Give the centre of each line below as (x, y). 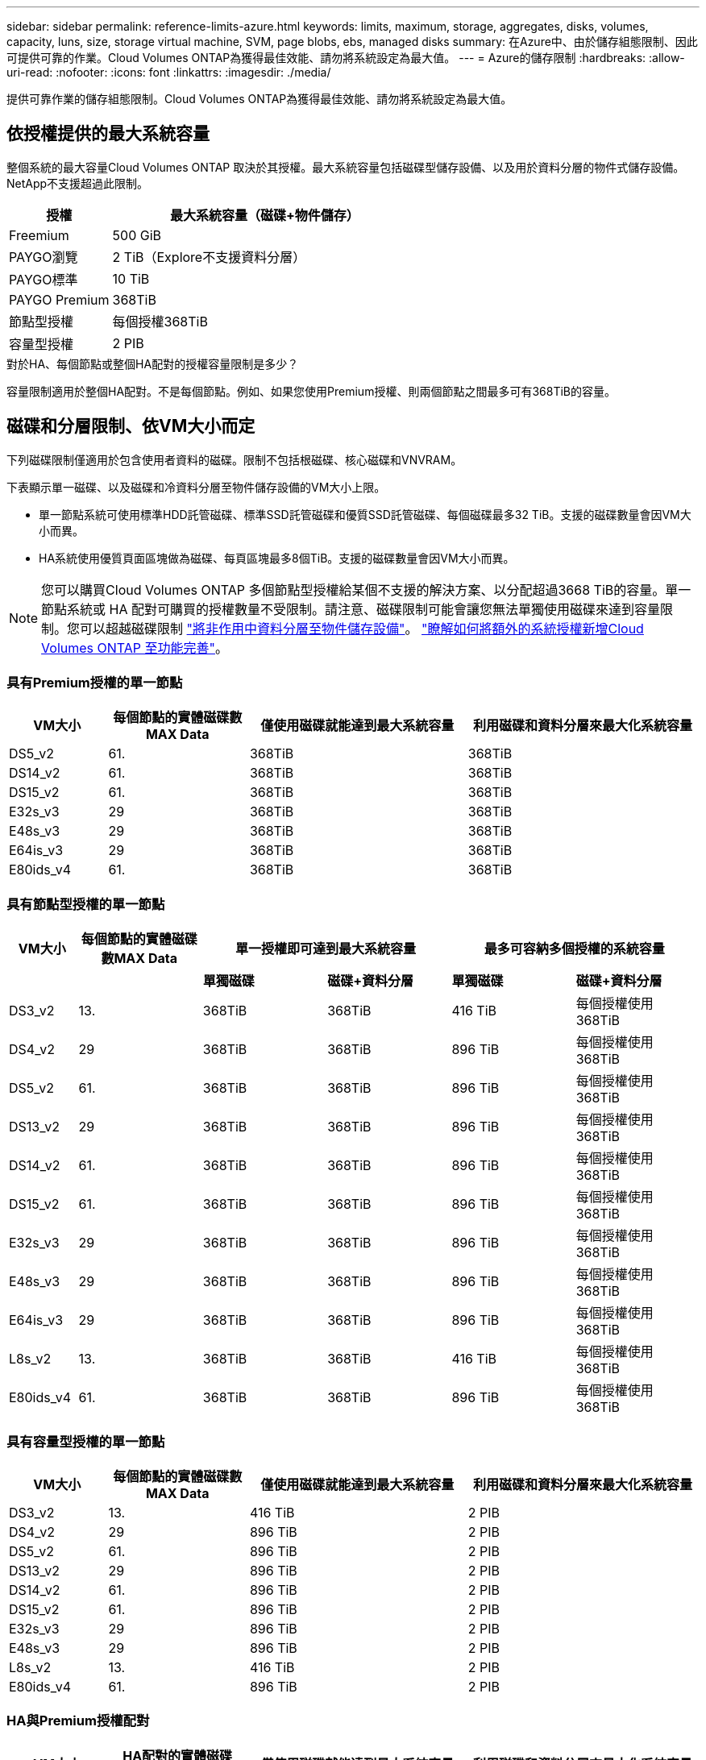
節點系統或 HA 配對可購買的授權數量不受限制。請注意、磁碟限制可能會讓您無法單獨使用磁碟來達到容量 (351, 609)
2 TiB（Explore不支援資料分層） (209, 257)
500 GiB (137, 235)
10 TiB (131, 278)
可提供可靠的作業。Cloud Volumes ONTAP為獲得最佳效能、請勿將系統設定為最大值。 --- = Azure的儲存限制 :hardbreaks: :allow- (346, 58)
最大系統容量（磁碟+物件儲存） (264, 215)
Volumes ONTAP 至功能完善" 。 (135, 648)
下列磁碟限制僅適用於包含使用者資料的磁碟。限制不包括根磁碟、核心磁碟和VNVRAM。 (235, 459)
